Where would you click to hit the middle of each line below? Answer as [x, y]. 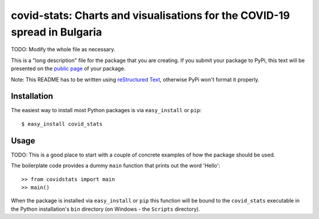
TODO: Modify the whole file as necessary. [63, 50]
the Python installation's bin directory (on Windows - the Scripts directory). [105, 209]
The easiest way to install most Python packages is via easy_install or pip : [106, 110]
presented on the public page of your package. [68, 68]
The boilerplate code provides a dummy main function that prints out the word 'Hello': [115, 166]
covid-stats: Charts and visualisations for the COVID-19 [150, 15]
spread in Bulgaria [57, 32]
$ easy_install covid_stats [62, 124]
